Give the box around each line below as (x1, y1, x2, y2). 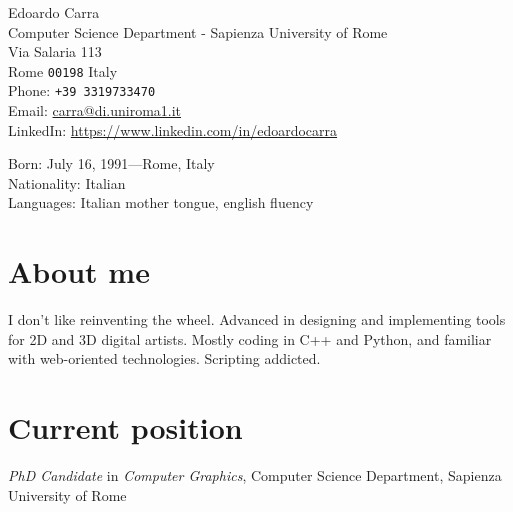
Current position (8, 407, 243, 448)
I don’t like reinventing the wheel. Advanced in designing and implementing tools (8, 309, 506, 330)
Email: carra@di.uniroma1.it (8, 100, 182, 121)
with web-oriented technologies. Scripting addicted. (8, 348, 321, 369)
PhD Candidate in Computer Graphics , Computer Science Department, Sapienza (8, 465, 502, 486)
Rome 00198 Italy (8, 60, 118, 81)
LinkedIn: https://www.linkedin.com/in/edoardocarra (8, 119, 338, 140)
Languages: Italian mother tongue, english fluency (8, 192, 314, 213)
